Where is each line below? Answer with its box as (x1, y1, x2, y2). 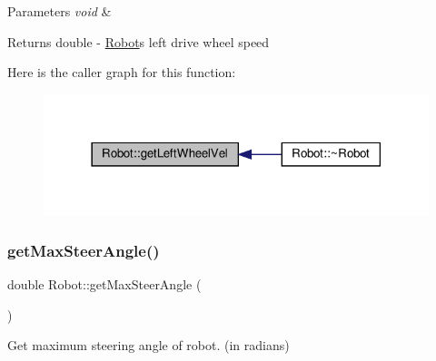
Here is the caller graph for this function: (7, 63, 236, 82)
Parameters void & (7, 2, 112, 20)
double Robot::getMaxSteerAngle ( (7, 275, 202, 294)
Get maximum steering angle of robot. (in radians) (7, 336, 290, 355)
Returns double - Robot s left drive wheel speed (7, 32, 270, 51)
